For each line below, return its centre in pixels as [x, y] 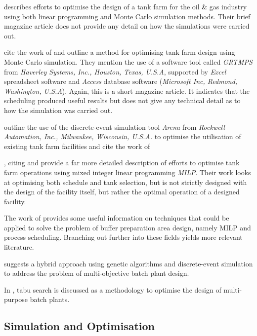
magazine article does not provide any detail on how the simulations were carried [127, 26]
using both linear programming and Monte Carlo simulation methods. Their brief [127, 16]
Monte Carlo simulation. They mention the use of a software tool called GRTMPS [128, 61]
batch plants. [50, 299]
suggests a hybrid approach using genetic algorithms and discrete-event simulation [128, 263]
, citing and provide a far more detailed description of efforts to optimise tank [122, 163]
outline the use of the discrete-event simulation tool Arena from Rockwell [114, 127]
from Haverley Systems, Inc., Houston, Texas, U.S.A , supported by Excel [115, 71]
